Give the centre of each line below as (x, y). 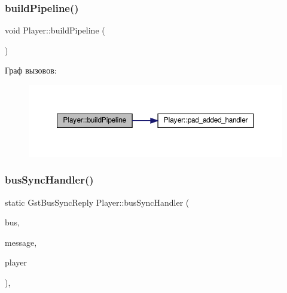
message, (21, 242)
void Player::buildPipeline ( (55, 30)
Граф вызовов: (31, 70)
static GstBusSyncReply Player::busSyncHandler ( (97, 202)
